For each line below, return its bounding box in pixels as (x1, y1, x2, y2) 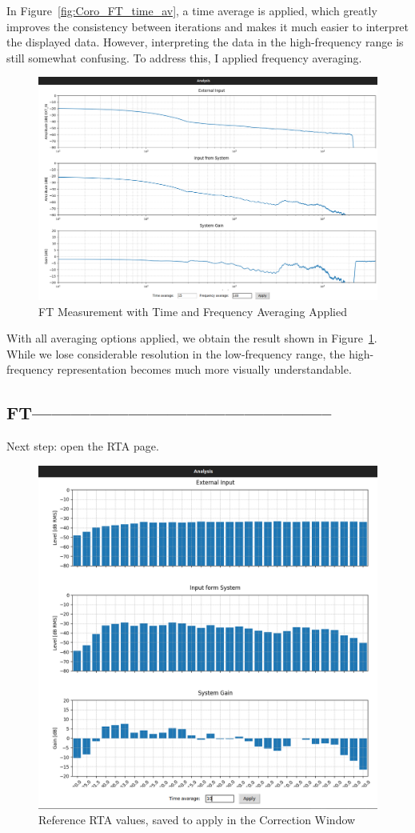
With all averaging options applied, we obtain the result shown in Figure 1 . (6, 330, 377, 346)
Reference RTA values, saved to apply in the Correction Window (38, 811, 356, 828)
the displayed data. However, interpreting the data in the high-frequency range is (6, 34, 404, 50)
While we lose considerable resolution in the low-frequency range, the (6, 345, 345, 362)
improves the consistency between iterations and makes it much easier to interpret (6, 18, 409, 34)
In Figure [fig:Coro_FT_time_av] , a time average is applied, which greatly (6, 2, 377, 18)
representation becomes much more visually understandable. (57, 361, 352, 378)
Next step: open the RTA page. (6, 438, 159, 455)
